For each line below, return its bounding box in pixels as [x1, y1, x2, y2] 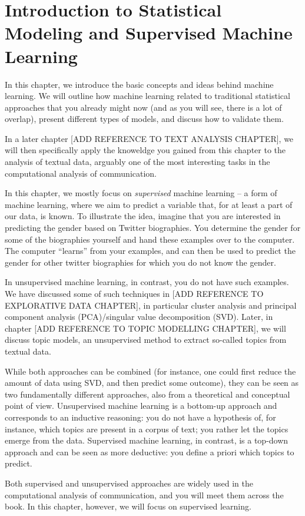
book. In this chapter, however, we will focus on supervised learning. [5, 500, 251, 512]
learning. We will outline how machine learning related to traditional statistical [5, 90, 290, 102]
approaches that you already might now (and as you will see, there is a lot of [5, 101, 282, 113]
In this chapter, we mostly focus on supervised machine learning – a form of [5, 187, 277, 199]
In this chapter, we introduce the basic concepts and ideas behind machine [5, 78, 274, 90]
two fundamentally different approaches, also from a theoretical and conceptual [5, 388, 290, 400]
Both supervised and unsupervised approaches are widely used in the [5, 477, 254, 489]
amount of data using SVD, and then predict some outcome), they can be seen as [5, 376, 299, 389]
